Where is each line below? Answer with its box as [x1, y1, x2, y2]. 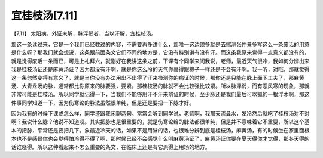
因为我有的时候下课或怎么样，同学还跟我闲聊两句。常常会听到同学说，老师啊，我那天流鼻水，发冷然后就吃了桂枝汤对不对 [11, 110, 310, 117]
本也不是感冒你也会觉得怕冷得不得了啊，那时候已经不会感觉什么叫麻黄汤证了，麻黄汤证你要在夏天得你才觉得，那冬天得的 [11, 135, 310, 142]
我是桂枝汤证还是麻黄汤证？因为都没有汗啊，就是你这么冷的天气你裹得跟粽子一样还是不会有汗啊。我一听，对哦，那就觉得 [11, 66, 310, 73]
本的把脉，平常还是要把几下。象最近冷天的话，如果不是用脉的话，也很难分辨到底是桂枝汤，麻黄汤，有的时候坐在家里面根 [11, 126, 310, 134]
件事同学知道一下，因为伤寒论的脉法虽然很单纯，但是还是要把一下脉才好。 [11, 99, 194, 106]
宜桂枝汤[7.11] [11, 9, 78, 22]
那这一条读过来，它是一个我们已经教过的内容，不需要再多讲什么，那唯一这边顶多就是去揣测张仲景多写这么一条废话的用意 [11, 41, 310, 48]
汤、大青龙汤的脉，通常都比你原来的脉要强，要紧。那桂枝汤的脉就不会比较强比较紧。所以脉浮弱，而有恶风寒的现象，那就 [11, 82, 310, 89]
